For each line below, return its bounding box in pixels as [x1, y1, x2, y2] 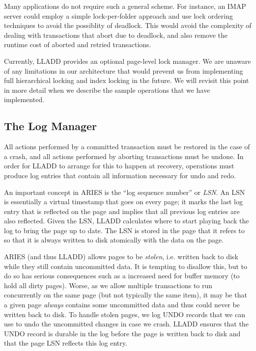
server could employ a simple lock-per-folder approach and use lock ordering [4, 10, 233, 21]
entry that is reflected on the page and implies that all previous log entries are [4, 206, 240, 216]
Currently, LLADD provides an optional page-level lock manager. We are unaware [4, 55, 251, 66]
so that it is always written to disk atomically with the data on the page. [4, 235, 224, 245]
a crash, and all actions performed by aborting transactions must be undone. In [4, 151, 244, 161]
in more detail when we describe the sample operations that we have [4, 84, 210, 95]
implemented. [4, 94, 45, 105]
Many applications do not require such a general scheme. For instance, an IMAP [4, 1, 246, 11]
